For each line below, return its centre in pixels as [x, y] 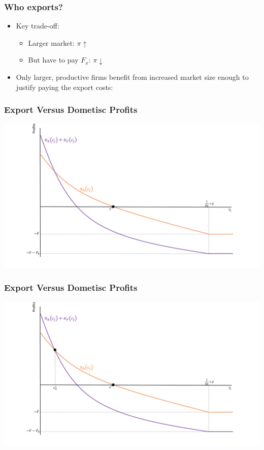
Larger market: [51, 42]
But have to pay [53, 60]
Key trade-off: [38, 26]
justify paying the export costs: [64, 87]
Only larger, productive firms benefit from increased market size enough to [132, 77]
